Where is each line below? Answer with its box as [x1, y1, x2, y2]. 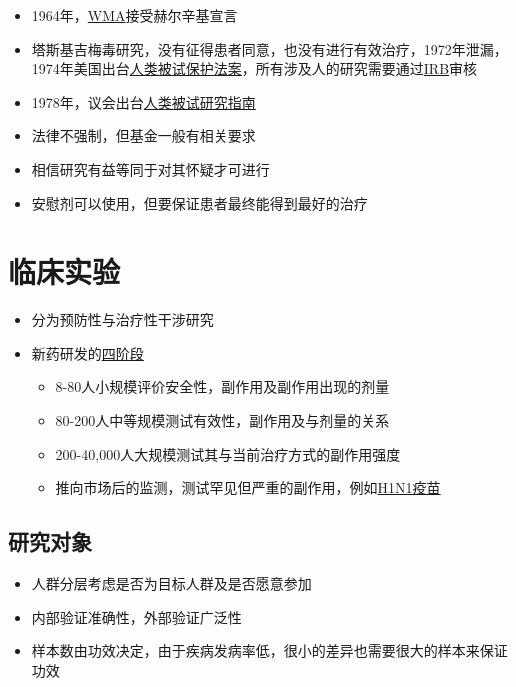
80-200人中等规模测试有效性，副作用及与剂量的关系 [55, 410, 390, 431]
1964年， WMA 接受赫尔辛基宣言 [31, 5, 238, 25]
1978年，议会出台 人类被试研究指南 [31, 91, 256, 112]
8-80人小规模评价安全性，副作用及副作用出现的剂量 [55, 376, 390, 397]
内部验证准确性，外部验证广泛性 [31, 606, 242, 627]
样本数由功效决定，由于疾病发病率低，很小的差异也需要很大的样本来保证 [31, 640, 508, 661]
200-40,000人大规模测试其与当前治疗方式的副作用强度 [55, 443, 401, 464]
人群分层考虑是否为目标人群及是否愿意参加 [31, 573, 312, 594]
